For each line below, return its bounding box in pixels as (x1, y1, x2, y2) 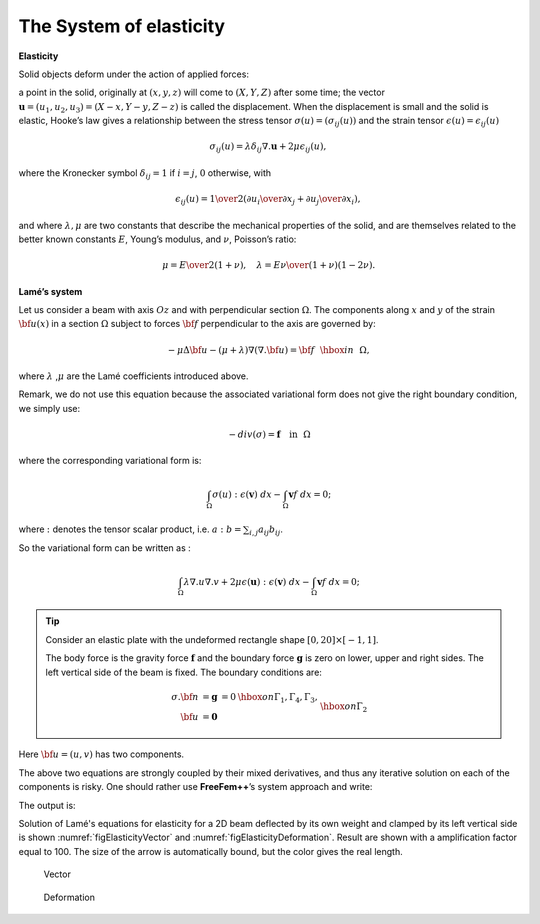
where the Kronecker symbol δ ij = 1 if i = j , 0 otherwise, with (18, 166, 272, 181)
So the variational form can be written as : (18, 541, 192, 554)
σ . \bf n (171, 691, 199, 702)
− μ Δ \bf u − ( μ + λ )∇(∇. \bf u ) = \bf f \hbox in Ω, (167, 344, 370, 355)
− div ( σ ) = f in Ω (228, 428, 311, 440)
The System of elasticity (18, 15, 225, 37)
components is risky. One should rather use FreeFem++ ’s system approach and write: (18, 781, 373, 793)
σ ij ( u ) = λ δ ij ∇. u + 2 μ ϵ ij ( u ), (209, 141, 327, 155)
